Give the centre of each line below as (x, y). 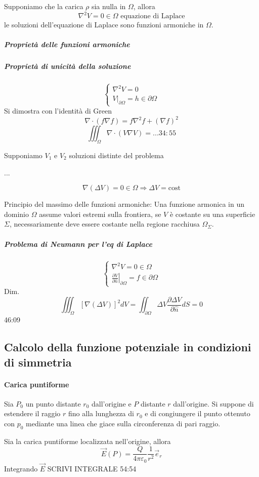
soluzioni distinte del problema (116, 155)
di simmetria (38, 362)
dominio (17, 214)
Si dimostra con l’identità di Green (58, 111)
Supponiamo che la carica (44, 6)
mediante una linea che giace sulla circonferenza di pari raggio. (123, 423)
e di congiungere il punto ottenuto (198, 413)
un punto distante (53, 403)
